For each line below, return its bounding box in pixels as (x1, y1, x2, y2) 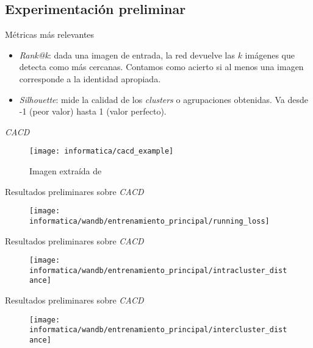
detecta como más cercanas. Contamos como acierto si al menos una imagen (19, 60, 304, 73)
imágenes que (245, 48, 295, 61)
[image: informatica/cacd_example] (29, 147, 174, 156)
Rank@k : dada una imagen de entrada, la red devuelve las (19, 48, 235, 61)
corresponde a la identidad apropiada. (19, 72, 161, 85)
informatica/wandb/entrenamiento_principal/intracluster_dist (29, 266, 287, 275)
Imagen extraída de (29, 165, 102, 177)
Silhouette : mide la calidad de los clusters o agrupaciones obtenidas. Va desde (19, 93, 309, 105)
